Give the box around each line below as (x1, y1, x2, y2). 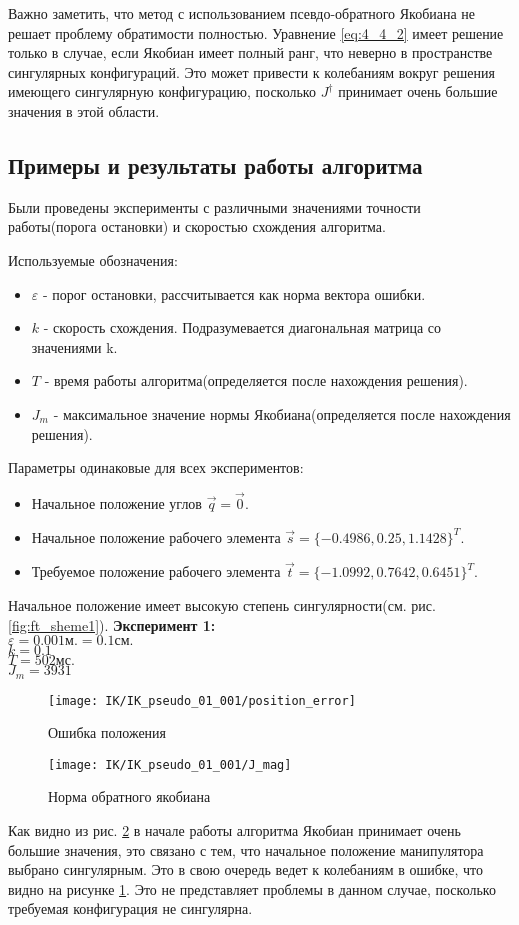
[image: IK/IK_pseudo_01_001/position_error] (48, 693, 356, 708)
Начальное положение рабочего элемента (31, 526, 281, 547)
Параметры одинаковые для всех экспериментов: (8, 457, 304, 478)
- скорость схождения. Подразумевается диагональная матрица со (43, 317, 442, 338)
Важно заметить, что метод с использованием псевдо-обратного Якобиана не (8, 3, 476, 23)
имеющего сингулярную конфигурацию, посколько (8, 81, 316, 102)
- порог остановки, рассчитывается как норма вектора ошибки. (42, 283, 426, 304)
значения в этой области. (8, 100, 160, 121)
